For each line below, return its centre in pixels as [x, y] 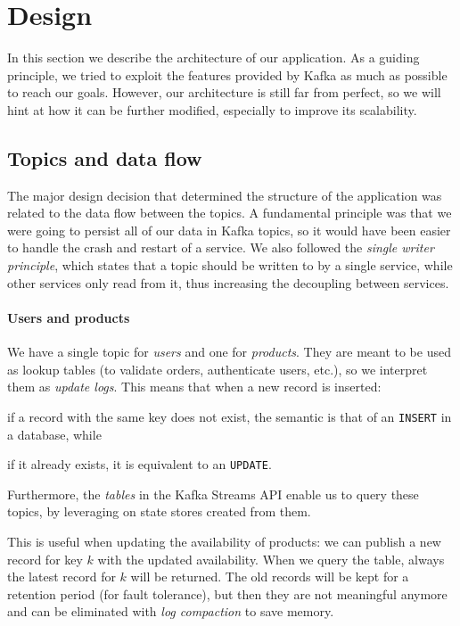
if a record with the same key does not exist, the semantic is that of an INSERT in [230, 416]
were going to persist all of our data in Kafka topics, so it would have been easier [229, 230]
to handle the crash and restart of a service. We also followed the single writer [221, 247]
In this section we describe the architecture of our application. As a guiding [214, 58]
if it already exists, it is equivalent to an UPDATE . [140, 464]
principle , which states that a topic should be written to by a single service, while [230, 265]
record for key [45, 559]
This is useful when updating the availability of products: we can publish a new [224, 541]
